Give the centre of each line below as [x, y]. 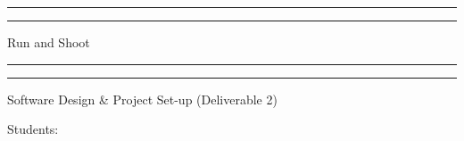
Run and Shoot [49, 42]
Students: [33, 129]
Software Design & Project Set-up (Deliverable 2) [142, 99]
